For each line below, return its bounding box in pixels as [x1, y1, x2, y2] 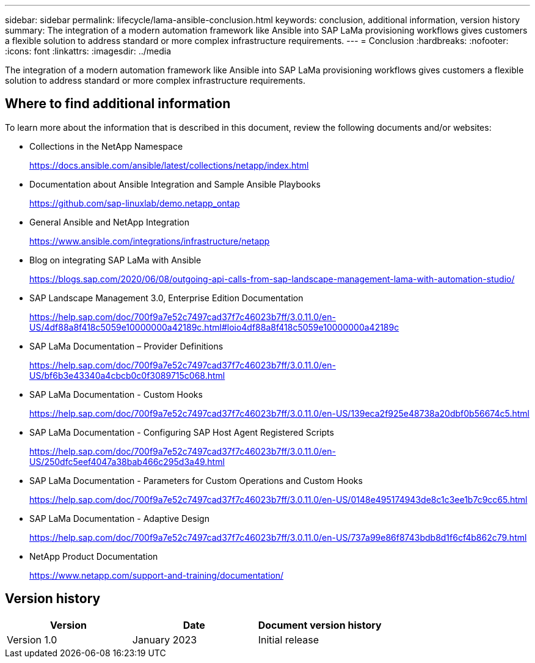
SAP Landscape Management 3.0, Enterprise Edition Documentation [29, 292, 304, 303]
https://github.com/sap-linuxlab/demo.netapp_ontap [29, 197, 240, 208]
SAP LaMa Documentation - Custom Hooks [29, 389, 203, 400]
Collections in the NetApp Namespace [29, 141, 183, 152]
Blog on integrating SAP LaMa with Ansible [29, 254, 202, 265]
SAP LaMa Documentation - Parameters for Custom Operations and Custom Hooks [29, 475, 363, 486]
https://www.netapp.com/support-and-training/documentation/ [29, 570, 284, 581]
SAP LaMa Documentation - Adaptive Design [29, 513, 209, 524]
